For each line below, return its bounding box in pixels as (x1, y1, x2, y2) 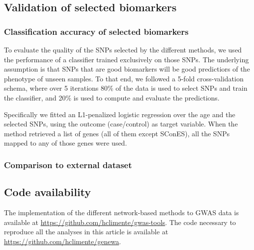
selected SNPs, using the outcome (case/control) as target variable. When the (4, 119, 238, 129)
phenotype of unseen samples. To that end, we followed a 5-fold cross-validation (4, 73, 244, 83)
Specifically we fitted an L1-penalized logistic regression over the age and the (4, 109, 235, 119)
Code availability (4, 184, 91, 200)
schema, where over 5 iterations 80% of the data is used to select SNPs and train (4, 83, 248, 93)
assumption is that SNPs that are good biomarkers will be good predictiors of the (4, 64, 250, 74)
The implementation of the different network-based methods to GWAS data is (4, 207, 239, 217)
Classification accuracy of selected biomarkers (4, 25, 189, 37)
